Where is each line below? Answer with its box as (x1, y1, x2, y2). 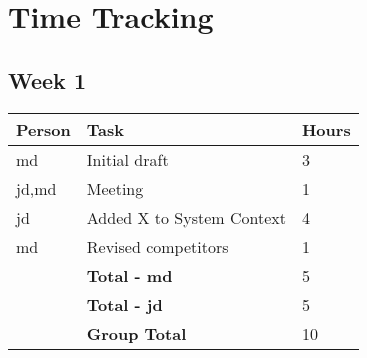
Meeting (86, 176, 144, 200)
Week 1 (8, 64, 86, 95)
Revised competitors (86, 234, 229, 258)
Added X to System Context (86, 205, 286, 229)
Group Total (86, 321, 187, 345)
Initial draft (86, 147, 169, 171)
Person (16, 117, 71, 141)
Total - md (86, 263, 173, 287)
